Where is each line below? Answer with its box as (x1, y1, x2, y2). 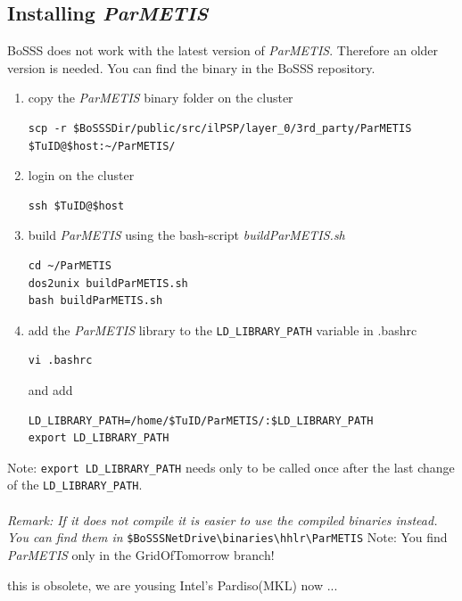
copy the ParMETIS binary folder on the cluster (28, 88, 293, 107)
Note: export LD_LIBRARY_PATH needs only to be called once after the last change (7, 457, 455, 476)
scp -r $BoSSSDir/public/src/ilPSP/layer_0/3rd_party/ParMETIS (28, 121, 412, 135)
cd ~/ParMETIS (28, 259, 111, 272)
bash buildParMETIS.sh (28, 294, 163, 308)
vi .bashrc (28, 354, 93, 367)
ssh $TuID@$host (28, 199, 125, 212)
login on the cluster (28, 166, 135, 185)
